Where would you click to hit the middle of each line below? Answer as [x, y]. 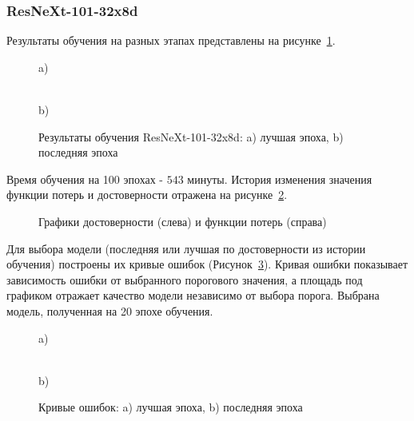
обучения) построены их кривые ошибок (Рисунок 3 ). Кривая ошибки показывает [207, 264]
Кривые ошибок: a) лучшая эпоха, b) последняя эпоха [171, 407]
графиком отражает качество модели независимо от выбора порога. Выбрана [193, 295]
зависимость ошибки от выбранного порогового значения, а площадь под [185, 279]
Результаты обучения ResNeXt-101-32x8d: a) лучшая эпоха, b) [191, 136]
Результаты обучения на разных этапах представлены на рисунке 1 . [171, 40]
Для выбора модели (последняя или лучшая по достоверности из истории [186, 248]
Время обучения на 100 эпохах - [85, 179]
